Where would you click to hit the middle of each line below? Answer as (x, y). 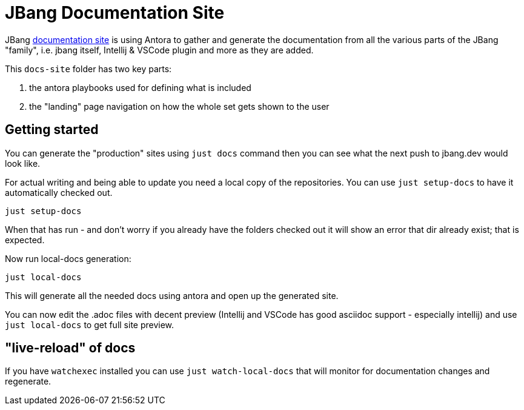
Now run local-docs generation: (68, 258)
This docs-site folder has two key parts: (88, 69)
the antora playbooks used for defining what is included (140, 87)
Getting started (52, 130)
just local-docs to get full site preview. (90, 324)
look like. (23, 163)
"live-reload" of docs (70, 348)
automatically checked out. (59, 192)
